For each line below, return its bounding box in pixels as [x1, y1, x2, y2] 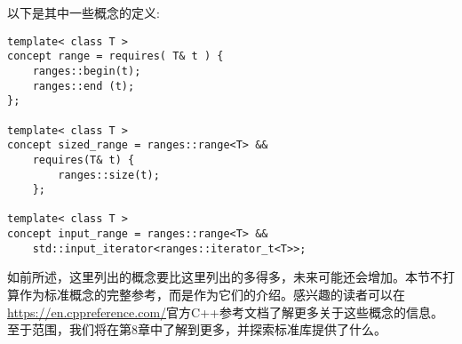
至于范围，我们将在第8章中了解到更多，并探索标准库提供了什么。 [7, 320, 386, 339]
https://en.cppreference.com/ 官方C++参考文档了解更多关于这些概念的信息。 [7, 302, 443, 321]
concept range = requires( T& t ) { [7, 50, 224, 63]
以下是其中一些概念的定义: [7, 4, 160, 21]
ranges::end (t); [32, 79, 135, 92]
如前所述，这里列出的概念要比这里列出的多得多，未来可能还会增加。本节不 [7, 268, 442, 286]
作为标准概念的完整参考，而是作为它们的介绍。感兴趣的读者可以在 [19, 285, 405, 304]
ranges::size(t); [58, 168, 160, 181]
